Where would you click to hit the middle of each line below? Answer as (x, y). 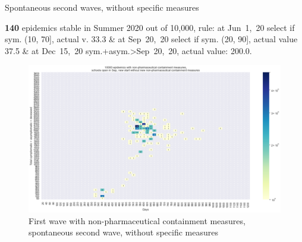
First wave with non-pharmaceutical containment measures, (137, 220)
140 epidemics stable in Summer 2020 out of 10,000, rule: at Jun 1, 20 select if (150, 27)
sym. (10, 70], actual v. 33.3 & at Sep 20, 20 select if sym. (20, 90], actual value (151, 39)
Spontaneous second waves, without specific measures (102, 7)
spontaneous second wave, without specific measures (123, 232)
